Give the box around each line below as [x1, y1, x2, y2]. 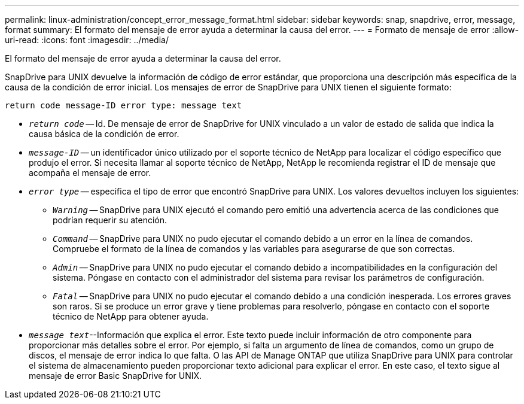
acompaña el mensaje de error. [29, 168, 151, 178]
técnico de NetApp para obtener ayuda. [53, 311, 209, 321]
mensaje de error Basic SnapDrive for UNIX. [29, 370, 202, 381]
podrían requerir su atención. [53, 215, 167, 225]
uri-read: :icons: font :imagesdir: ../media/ [5, 35, 169, 45]
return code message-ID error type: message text [5, 101, 242, 110]
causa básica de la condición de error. [29, 129, 179, 139]
